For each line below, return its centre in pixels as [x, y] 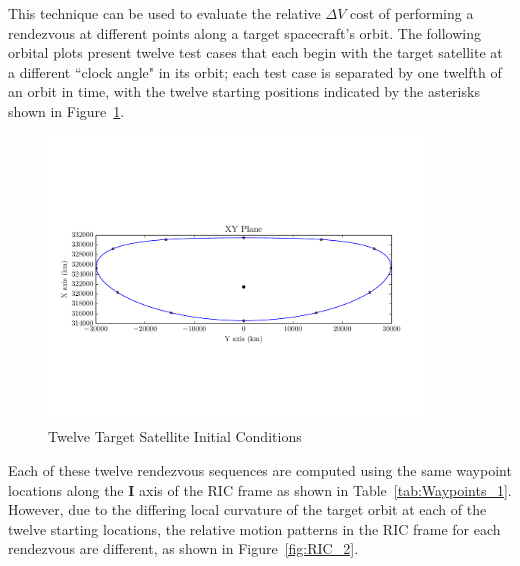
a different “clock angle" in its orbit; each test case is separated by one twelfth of [255, 71]
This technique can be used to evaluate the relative [164, 13]
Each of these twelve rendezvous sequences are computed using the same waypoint [260, 470]
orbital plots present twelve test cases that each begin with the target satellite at [255, 52]
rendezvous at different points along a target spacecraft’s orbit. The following [245, 32]
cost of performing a [412, 13]
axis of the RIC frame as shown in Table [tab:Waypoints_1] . [325, 489]
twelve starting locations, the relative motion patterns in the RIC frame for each [254, 528]
